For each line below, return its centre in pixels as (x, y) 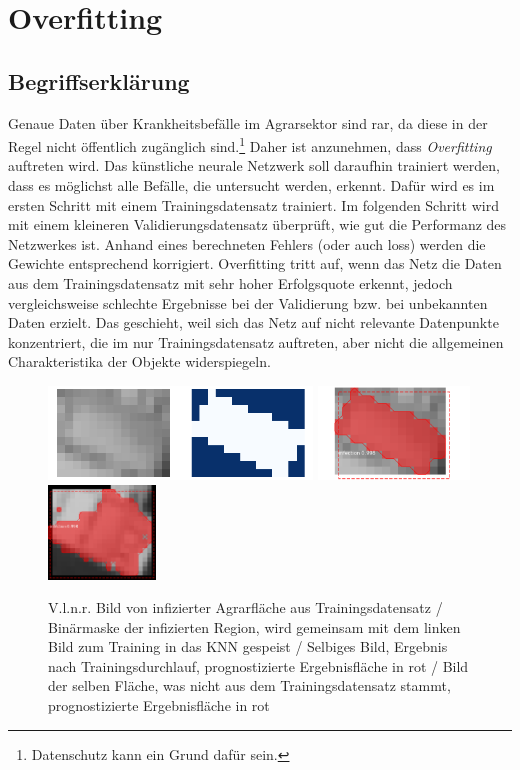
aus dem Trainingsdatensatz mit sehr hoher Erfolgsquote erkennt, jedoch (230, 282)
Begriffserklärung (99, 80)
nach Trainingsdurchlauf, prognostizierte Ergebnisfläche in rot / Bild (258, 665)
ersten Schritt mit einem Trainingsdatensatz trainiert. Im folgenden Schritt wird (253, 204)
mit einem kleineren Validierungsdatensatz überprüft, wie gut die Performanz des (257, 224)
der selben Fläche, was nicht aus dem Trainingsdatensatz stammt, (249, 685)
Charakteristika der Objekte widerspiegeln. (139, 361)
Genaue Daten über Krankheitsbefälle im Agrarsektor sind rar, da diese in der (248, 122)
